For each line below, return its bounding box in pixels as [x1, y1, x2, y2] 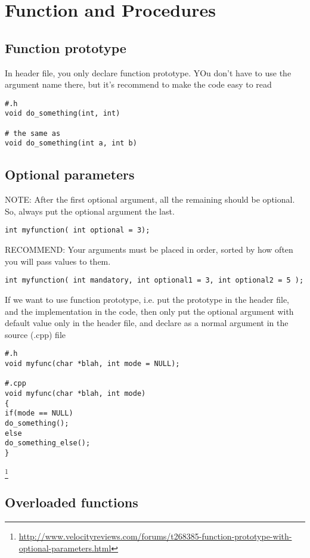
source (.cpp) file [5, 328, 66, 340]
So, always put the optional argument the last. [5, 204, 175, 217]
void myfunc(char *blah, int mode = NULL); [5, 359, 180, 368]
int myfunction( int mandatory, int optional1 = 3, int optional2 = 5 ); [5, 276, 304, 285]
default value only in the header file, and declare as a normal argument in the [5, 317, 289, 329]
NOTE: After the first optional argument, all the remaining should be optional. [5, 193, 295, 206]
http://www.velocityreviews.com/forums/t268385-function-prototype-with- [18, 530, 292, 542]
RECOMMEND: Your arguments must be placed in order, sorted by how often [5, 243, 293, 256]
